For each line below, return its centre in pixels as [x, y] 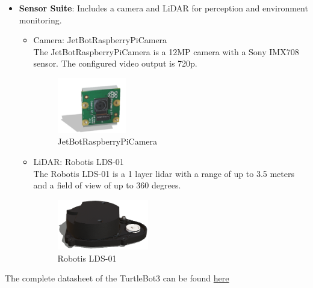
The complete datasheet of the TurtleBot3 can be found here [117, 278]
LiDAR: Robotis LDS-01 [79, 162]
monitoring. [40, 19]
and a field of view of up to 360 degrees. [107, 185]
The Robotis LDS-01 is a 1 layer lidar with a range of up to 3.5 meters [164, 173]
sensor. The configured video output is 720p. [115, 63]
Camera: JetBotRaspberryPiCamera [100, 40]
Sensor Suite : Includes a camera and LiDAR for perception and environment [163, 8]
